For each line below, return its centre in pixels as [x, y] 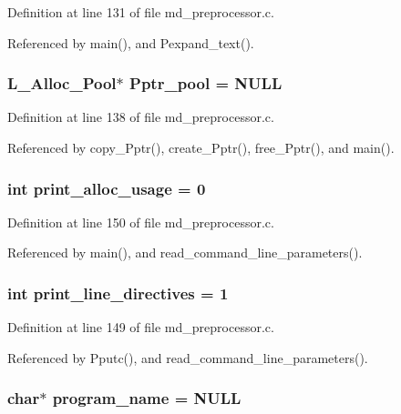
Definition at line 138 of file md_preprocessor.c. [141, 117]
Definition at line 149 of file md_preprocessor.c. [141, 327]
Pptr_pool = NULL [206, 83]
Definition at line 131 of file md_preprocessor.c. [141, 12]
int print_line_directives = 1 [118, 293]
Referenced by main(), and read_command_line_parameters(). [185, 252]
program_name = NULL [147, 398]
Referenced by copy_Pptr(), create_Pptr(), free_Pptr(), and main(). [201, 147]
